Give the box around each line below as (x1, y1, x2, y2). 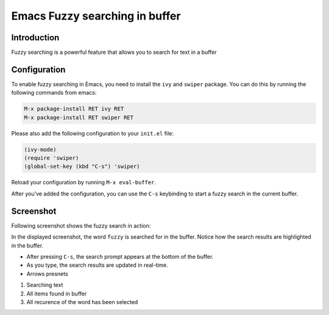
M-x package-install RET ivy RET (24, 106, 124, 112)
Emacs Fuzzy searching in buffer (11, 9, 181, 23)
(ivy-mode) (24, 146, 57, 153)
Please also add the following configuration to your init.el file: (11, 129, 174, 137)
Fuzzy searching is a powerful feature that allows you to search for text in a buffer (11, 49, 217, 56)
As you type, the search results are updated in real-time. (26, 261, 169, 269)
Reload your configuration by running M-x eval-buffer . (11, 179, 157, 186)
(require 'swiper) (24, 154, 79, 162)
